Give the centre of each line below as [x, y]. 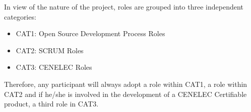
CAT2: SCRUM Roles [50, 50]
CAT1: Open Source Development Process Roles [90, 33]
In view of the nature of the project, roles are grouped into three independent [124, 7]
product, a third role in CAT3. [51, 104]
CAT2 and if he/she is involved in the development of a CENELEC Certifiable [126, 94]
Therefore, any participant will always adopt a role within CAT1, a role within [126, 84]
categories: [20, 16]
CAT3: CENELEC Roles [54, 67]
